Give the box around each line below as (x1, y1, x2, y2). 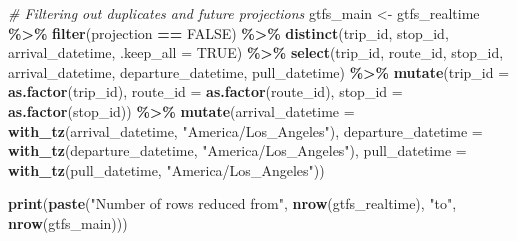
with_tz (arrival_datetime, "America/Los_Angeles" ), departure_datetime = (8, 120, 483, 141)
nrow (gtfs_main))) (8, 212, 128, 233)
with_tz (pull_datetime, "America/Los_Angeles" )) (8, 159, 325, 180)
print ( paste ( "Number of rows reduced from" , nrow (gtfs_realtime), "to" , (8, 193, 457, 214)
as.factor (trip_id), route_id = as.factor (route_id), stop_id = (8, 81, 403, 102)
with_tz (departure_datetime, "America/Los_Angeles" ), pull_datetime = (8, 140, 467, 161)
